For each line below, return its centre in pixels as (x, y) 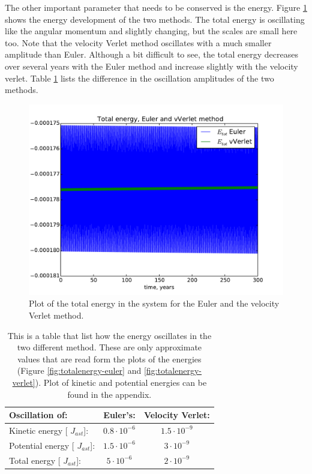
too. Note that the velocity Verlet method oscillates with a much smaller (138, 42)
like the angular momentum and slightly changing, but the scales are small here (151, 31)
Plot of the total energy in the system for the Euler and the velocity (154, 303)
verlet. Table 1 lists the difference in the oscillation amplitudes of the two (139, 78)
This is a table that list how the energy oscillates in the (109, 335)
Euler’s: (119, 415)
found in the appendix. (109, 394)
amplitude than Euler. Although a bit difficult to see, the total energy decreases (151, 54)
